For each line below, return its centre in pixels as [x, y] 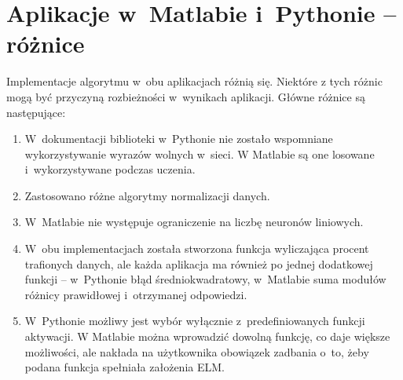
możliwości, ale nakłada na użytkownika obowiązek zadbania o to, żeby [197, 351]
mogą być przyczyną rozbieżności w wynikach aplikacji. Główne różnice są [186, 96]
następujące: [36, 112]
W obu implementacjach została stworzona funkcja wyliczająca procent [197, 248]
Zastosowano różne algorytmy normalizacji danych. [147, 195]
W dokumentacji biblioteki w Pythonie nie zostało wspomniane [179, 139]
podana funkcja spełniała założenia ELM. [125, 367]
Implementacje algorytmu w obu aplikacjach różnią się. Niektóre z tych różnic [194, 81]
